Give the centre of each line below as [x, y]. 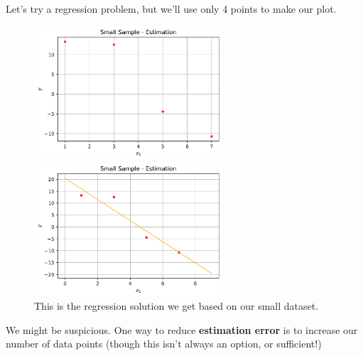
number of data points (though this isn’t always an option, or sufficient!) [164, 344]
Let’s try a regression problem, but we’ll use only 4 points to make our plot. [171, 9]
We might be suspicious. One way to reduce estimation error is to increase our [182, 329]
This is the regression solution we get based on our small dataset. [177, 306]
